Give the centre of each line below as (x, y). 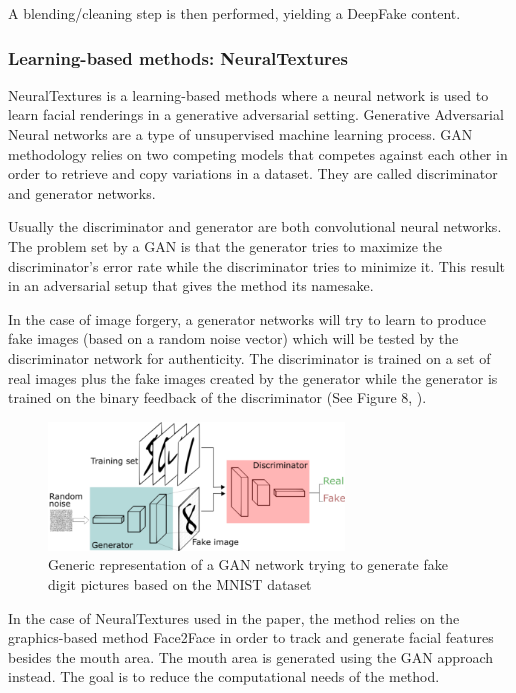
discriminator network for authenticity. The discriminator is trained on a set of (249, 357)
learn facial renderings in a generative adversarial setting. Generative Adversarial (256, 114)
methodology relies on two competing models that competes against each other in (258, 153)
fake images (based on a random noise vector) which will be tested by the (233, 338)
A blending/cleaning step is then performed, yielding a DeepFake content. (234, 13)
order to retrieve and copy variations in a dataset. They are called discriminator (253, 173)
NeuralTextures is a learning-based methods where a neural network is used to (248, 94)
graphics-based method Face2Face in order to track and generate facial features (251, 637)
